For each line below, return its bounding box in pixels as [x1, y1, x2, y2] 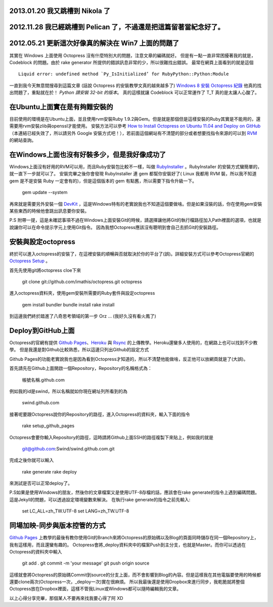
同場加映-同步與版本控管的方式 [9, 521, 106, 530]
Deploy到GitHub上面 [9, 326, 75, 335]
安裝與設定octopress [9, 238, 75, 246]
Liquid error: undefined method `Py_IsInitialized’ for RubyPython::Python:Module [18, 71, 229, 77]
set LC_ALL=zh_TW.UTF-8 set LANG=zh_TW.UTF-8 [22, 508, 129, 514]
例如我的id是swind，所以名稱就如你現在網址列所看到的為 [9, 388, 128, 394]
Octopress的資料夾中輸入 [9, 548, 63, 554]
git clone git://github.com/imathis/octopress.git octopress [22, 278, 143, 285]
